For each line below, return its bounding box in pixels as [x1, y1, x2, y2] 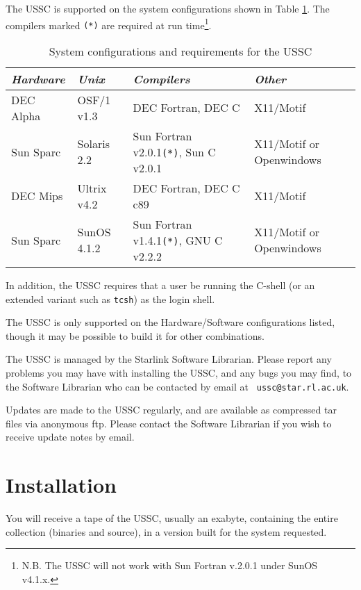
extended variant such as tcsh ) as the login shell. [6, 291, 215, 306]
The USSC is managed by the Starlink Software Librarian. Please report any [6, 352, 332, 366]
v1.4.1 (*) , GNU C [133, 231, 223, 248]
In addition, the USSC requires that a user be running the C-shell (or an [6, 277, 315, 292]
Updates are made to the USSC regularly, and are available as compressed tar [6, 402, 337, 417]
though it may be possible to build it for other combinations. [6, 328, 265, 343]
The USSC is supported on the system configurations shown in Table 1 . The [6, 1, 330, 15]
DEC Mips [11, 188, 63, 204]
